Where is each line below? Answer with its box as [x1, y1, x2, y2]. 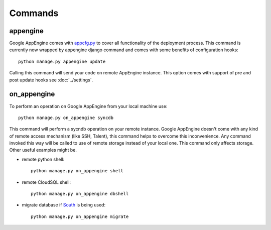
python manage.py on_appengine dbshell [31, 191, 129, 197]
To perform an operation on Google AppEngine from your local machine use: [9, 103, 168, 109]
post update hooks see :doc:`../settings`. [9, 77, 93, 83]
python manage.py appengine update [18, 58, 106, 64]
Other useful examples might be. [9, 147, 77, 153]
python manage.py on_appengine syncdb [18, 114, 114, 121]
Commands [9, 8, 59, 19]
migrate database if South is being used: [22, 202, 105, 208]
